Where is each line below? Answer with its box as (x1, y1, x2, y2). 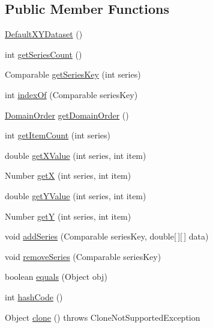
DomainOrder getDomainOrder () (5, 108, 129, 121)
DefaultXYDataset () (5, 28, 83, 40)
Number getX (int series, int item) (5, 169, 131, 182)
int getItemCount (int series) (5, 129, 110, 141)
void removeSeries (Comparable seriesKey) (5, 250, 161, 262)
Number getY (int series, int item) (5, 209, 131, 222)
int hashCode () (5, 290, 63, 303)
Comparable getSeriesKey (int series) (5, 68, 141, 81)
